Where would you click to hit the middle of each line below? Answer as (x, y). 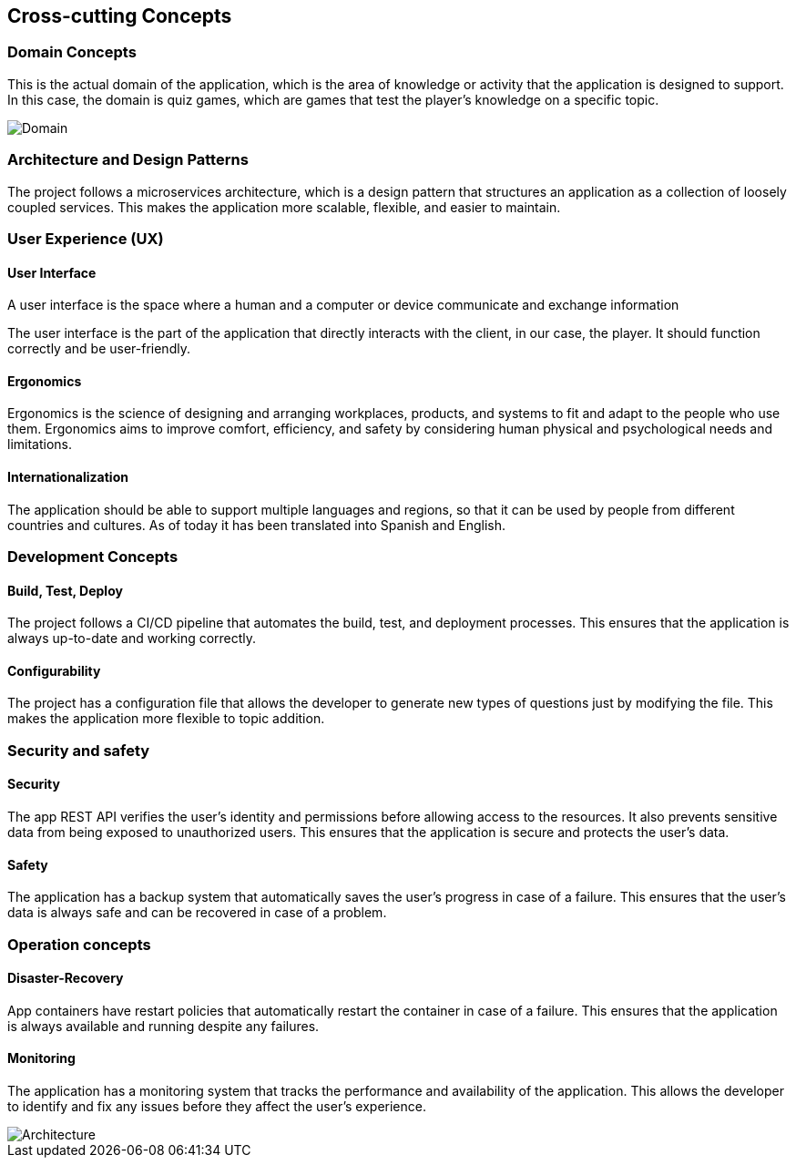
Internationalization (68, 476)
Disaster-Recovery (66, 978)
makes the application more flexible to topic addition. (166, 719)
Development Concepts (93, 556)
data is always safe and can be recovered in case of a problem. (197, 913)
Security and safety (79, 750)
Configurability (54, 670)
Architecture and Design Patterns (128, 160)
